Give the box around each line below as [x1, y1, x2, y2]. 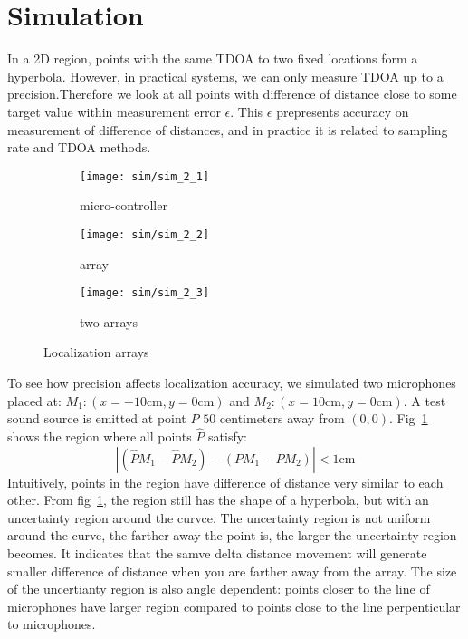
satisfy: [208, 427, 247, 446]
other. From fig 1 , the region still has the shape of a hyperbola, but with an [7, 490, 429, 509]
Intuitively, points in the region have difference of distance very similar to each [7, 472, 444, 491]
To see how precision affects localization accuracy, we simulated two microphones [7, 373, 456, 392]
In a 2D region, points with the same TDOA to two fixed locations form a [7, 49, 418, 68]
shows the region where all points [7, 427, 192, 446]
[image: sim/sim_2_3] [80, 286, 210, 300]
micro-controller [80, 196, 167, 215]
